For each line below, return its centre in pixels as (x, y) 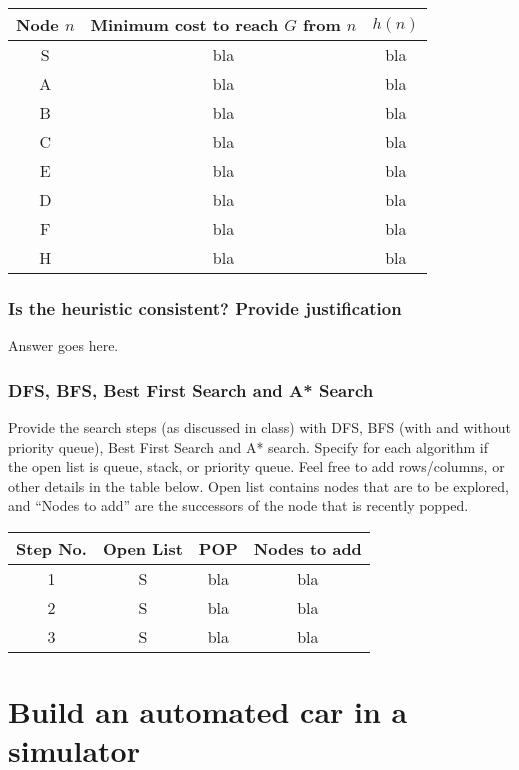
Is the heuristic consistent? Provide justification (205, 307)
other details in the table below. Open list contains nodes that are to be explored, (258, 485)
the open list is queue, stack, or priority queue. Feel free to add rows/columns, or (256, 466)
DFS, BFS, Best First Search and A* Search (191, 389)
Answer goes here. (63, 345)
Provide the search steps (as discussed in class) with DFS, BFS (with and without (260, 427)
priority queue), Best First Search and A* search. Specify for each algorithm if (248, 446)
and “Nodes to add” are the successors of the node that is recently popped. (238, 505)
